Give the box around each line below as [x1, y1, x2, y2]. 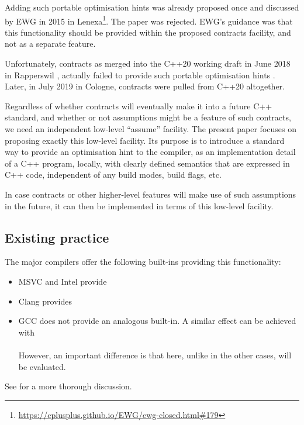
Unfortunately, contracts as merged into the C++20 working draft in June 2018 [5, 57, 291, 70]
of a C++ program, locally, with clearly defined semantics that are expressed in [5, 157, 290, 169]
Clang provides [18, 295, 72, 307]
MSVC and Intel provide [18, 275, 107, 287]
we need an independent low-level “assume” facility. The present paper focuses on [5, 123, 296, 134]
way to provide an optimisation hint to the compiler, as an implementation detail [5, 146, 296, 158]
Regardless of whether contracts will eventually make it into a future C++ [5, 99, 272, 112]
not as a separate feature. [5, 37, 96, 50]
